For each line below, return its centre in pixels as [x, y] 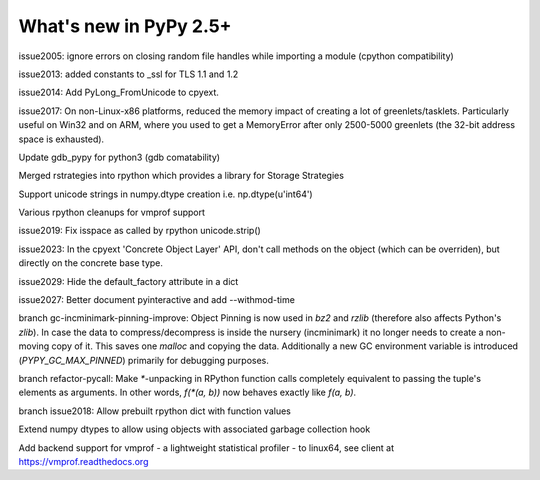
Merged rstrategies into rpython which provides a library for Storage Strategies [181, 176]
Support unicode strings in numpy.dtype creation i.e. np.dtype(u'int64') [166, 194]
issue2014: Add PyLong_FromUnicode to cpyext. [119, 92]
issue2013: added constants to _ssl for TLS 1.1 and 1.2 [128, 74]
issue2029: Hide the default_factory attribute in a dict [128, 281]
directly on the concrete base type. [91, 263]
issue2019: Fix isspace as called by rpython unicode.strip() [140, 231]
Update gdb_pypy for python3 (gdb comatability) [119, 157]
